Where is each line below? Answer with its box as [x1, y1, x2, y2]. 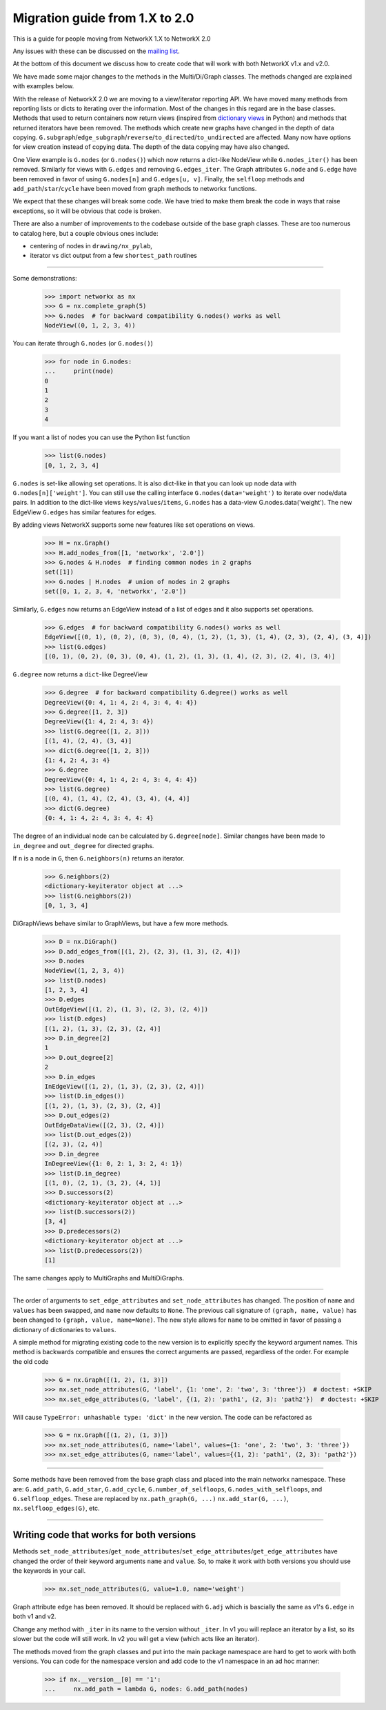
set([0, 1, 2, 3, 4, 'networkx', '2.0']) [44, 587, 187, 596]
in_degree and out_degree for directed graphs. [12, 841, 154, 849]
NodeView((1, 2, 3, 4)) [44, 967, 125, 975]
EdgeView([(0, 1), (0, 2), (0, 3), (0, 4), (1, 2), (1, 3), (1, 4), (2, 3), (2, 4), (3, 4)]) [44, 633, 372, 641]
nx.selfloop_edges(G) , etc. [12, 1504, 100, 1513]
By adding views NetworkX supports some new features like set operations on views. [12, 521, 255, 529]
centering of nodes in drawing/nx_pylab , [30, 241, 153, 250]
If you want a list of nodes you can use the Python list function [12, 433, 190, 441]
